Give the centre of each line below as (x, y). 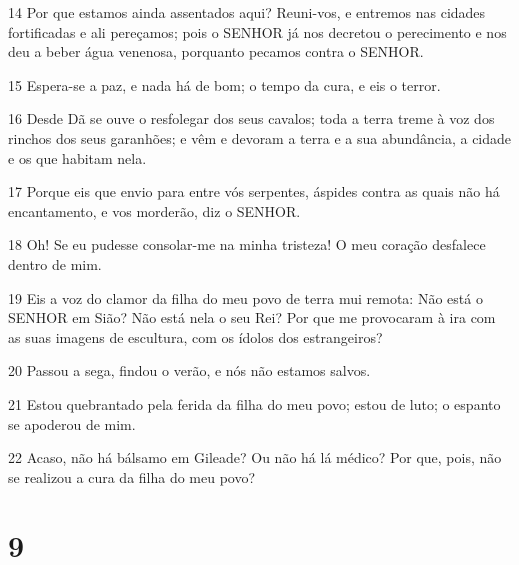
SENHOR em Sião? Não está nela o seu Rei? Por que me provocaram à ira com (252, 317)
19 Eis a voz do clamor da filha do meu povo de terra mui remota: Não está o (245, 297)
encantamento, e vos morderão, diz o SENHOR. (154, 210)
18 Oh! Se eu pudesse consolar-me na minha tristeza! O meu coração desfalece (247, 244)
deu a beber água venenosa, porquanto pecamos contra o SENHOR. (216, 51)
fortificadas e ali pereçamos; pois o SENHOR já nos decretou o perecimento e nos (257, 31)
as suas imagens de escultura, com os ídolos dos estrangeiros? (195, 336)
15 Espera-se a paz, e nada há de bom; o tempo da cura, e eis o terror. (224, 84)
